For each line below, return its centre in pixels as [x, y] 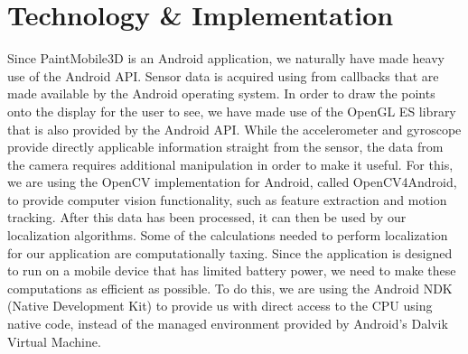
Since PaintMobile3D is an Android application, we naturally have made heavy [226, 58]
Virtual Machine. [54, 341]
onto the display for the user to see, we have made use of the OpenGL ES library [232, 111]
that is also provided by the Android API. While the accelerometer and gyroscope [234, 129]
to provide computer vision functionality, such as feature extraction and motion [227, 199]
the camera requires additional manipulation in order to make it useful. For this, [230, 164]
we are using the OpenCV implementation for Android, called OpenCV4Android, [232, 182]
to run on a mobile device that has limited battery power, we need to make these [232, 270]
